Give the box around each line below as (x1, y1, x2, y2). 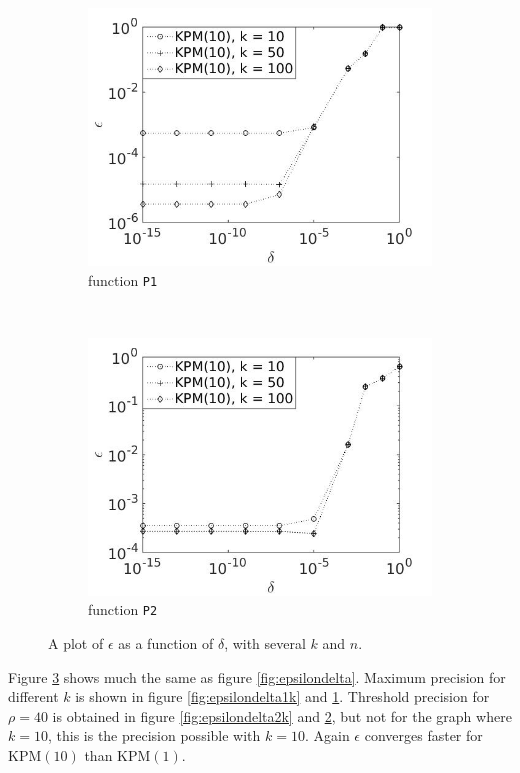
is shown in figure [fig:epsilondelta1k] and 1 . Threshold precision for (75, 686, 490, 707)
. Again (304, 725, 350, 746)
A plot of (48, 633, 104, 654)
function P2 (88, 599, 158, 620)
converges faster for (364, 725, 483, 746)
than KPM (84, 745, 151, 766)
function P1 (88, 269, 158, 290)
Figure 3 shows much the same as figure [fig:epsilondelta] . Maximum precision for (8, 666, 506, 687)
